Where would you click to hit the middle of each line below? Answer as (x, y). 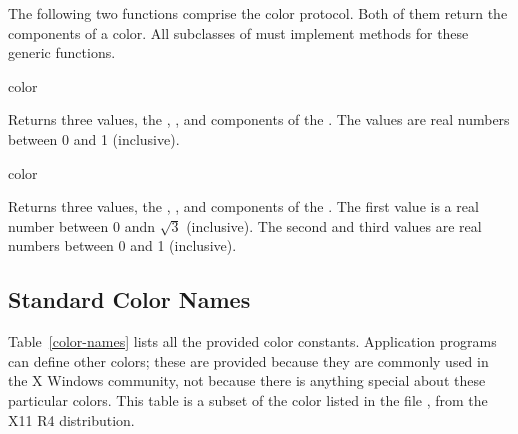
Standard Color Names (129, 299)
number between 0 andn (82, 225)
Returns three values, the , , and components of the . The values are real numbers (259, 119)
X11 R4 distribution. (71, 419)
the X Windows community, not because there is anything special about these (247, 380)
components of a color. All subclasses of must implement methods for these (238, 32)
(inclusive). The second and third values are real (334, 225)
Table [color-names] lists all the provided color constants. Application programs (252, 341)
